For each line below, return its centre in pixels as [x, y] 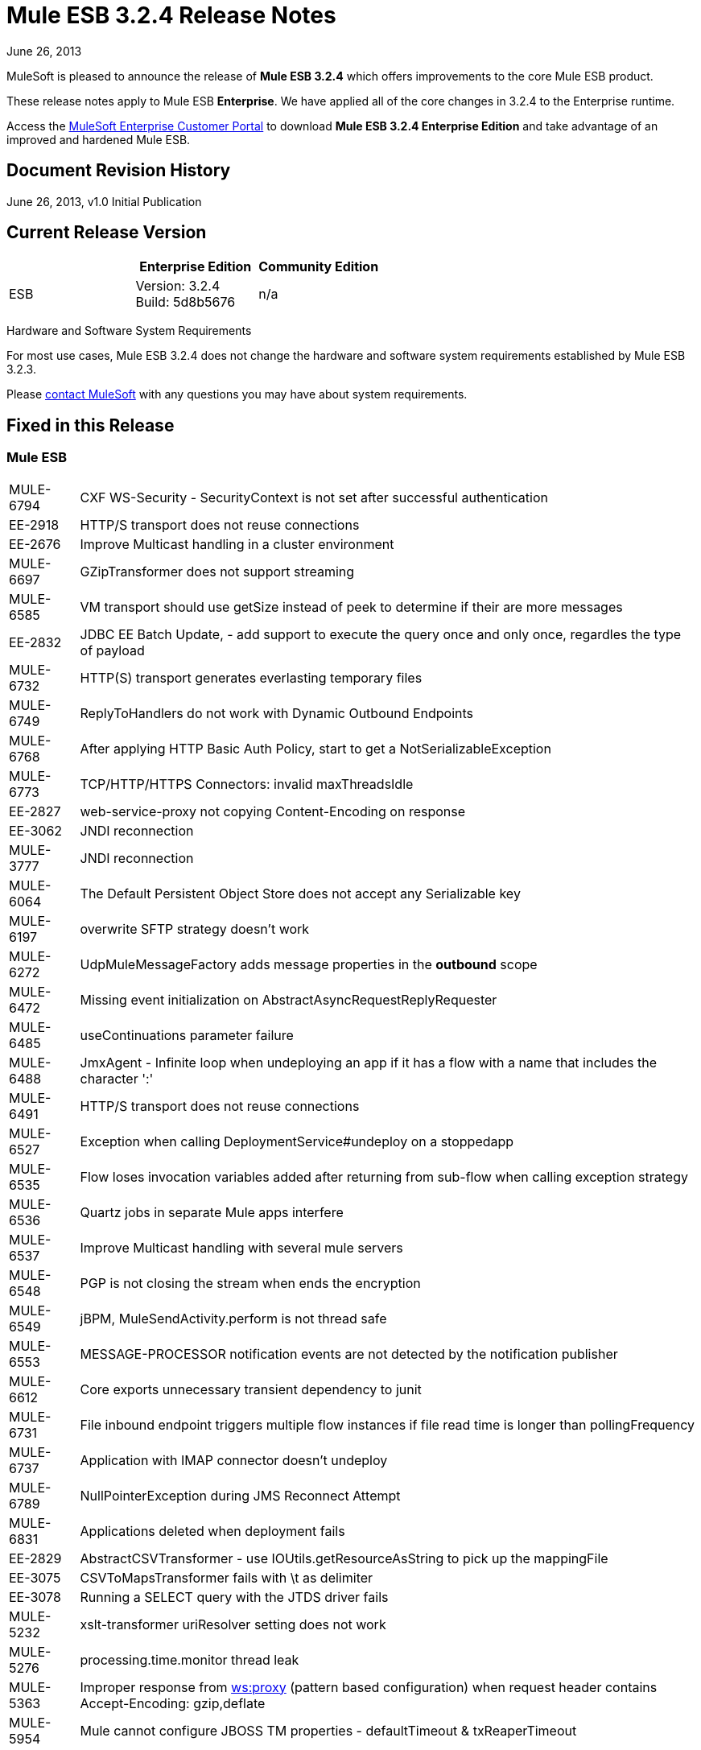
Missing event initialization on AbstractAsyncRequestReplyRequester [289, 999]
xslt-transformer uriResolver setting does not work [233, 1624]
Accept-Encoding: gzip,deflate [173, 1703]
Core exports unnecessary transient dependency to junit [251, 1389]
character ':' [117, 1078]
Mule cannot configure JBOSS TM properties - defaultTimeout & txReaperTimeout [328, 1730]
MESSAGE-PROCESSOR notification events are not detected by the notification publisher [349, 1354]
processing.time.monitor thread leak [190, 1659]
